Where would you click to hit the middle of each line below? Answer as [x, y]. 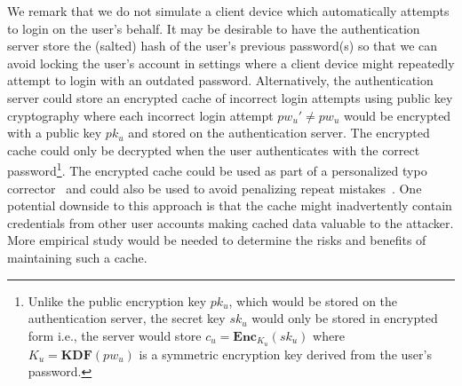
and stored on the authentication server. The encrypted [279, 133]
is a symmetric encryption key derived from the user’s [285, 354]
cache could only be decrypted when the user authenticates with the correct [214, 150]
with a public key [55, 133]
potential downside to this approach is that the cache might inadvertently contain [230, 205]
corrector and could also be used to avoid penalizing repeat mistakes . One [215, 188]
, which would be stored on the [313, 300]
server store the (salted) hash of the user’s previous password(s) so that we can [223, 46]
